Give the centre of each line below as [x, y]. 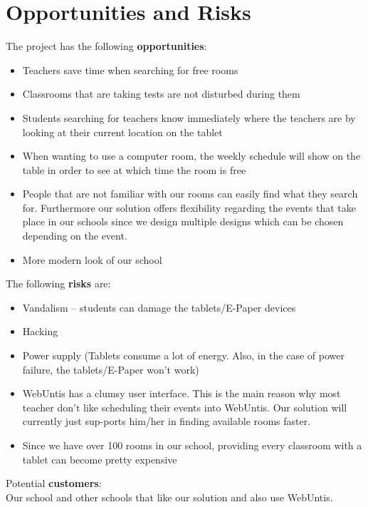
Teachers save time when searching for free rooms [130, 70]
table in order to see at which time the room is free [134, 169]
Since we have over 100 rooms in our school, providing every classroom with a [192, 445]
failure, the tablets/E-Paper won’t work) [111, 369]
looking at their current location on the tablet [122, 132]
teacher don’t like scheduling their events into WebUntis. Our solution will [185, 407]
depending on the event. [75, 236]
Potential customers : [54, 483]
